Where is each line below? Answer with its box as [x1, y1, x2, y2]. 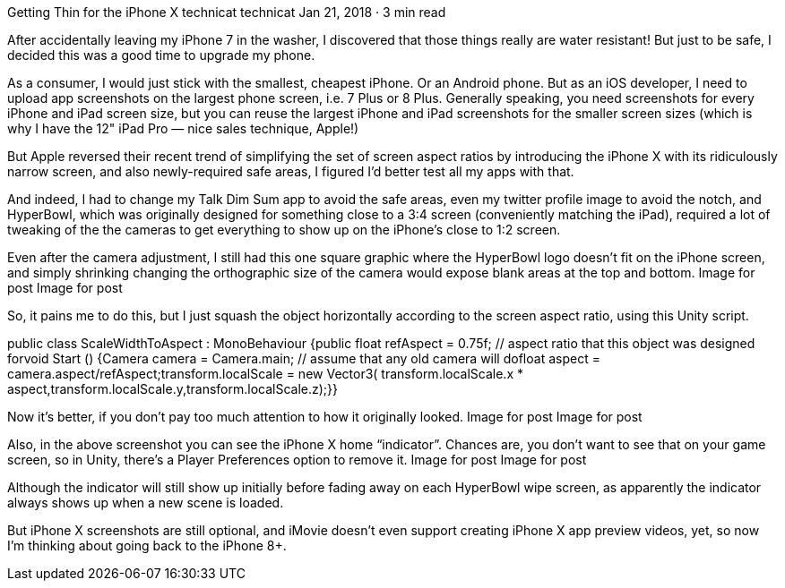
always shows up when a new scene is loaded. [7, 495, 284, 510]
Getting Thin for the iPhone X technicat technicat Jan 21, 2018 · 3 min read [7, 4, 446, 20]
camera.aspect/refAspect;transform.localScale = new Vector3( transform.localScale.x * [7, 366, 523, 381]
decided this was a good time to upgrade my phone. [7, 47, 315, 63]
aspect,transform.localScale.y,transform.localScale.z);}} [7, 381, 339, 396]
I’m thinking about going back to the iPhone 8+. [7, 538, 287, 553]
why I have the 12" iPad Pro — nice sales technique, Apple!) [7, 121, 359, 136]
